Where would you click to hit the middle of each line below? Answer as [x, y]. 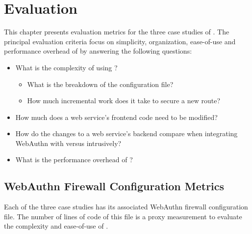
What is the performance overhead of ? [74, 160]
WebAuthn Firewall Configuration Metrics [114, 186]
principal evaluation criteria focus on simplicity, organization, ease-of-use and [120, 41]
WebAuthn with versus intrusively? [68, 143]
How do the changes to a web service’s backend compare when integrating [126, 133]
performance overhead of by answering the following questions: [98, 51]
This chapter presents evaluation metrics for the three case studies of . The [117, 32]
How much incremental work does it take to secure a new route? [124, 101]
